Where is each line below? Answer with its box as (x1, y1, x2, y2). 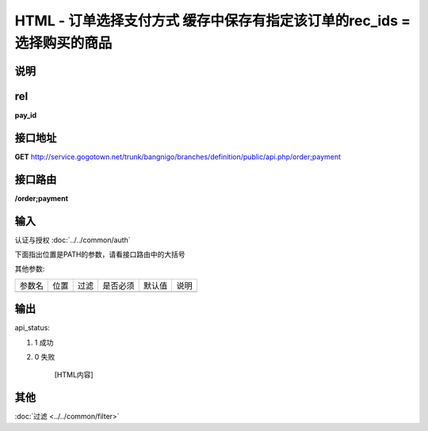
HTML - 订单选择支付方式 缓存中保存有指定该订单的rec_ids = (14, 12, 411, 29)
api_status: (14, 323, 51, 333)
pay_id (14, 110, 37, 120)
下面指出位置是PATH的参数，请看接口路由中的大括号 (14, 250, 185, 259)
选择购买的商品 (14, 34, 113, 51)
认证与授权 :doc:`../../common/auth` (14, 235, 131, 245)
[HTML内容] (54, 370, 94, 380)
